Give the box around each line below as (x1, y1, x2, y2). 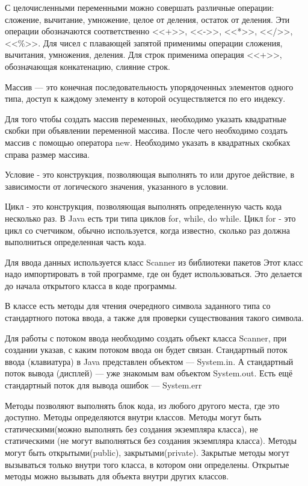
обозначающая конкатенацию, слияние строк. (5, 60, 170, 72)
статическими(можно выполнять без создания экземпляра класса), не (5, 422, 258, 435)
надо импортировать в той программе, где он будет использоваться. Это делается (5, 267, 302, 280)
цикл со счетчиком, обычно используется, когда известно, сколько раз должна (5, 223, 290, 236)
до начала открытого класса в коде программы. (5, 279, 177, 291)
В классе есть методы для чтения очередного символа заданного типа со (5, 299, 271, 312)
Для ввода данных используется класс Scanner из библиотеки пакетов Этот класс (5, 255, 303, 268)
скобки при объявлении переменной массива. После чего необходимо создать (5, 124, 288, 137)
